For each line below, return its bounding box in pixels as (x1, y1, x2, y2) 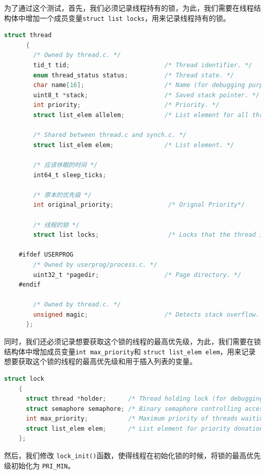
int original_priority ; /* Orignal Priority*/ (33, 201, 245, 209)
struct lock (4, 375, 44, 382)
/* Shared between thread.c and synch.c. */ (33, 131, 187, 139)
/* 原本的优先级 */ (33, 191, 92, 199)
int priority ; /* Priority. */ (33, 101, 220, 109)
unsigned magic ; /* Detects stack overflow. (33, 311, 260, 318)
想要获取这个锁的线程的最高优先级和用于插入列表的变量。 (4, 356, 197, 367)
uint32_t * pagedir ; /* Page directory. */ (33, 271, 242, 278)
